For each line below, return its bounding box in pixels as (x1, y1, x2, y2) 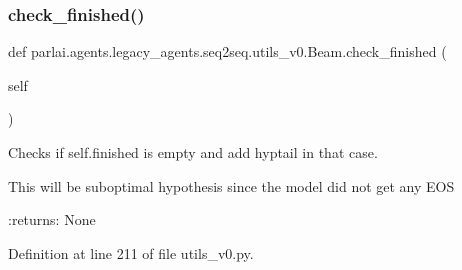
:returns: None (8, 209, 96, 230)
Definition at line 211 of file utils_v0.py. (8, 242, 254, 263)
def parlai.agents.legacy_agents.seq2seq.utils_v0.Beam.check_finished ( (8, 41, 447, 62)
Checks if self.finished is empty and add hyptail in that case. (8, 142, 378, 162)
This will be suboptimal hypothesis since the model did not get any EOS (8, 175, 455, 196)
